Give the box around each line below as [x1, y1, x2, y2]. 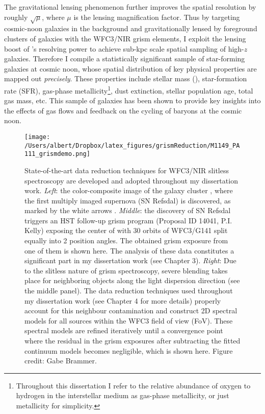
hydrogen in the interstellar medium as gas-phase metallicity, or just [16, 390, 229, 401]
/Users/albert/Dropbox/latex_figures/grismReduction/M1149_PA [24, 142, 240, 149]
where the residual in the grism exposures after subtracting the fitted [24, 335, 241, 346]
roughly [4, 11, 28, 22]
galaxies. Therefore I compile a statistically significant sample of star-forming [4, 53, 245, 64]
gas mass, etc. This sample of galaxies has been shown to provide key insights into [4, 95, 261, 106]
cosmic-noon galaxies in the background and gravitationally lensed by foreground [4, 23, 257, 34]
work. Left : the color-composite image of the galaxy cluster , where [24, 185, 233, 196]
